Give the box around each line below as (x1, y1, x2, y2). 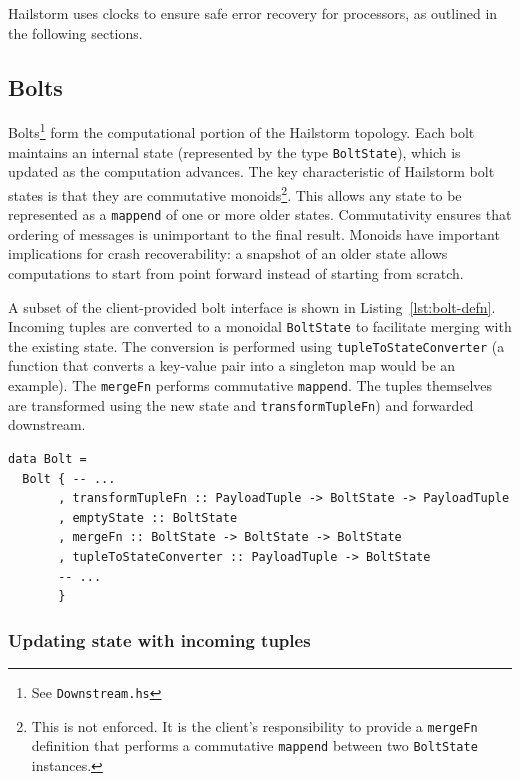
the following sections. (8, 22, 143, 43)
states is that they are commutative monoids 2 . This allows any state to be (8, 181, 462, 205)
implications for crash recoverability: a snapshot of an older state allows (8, 243, 448, 264)
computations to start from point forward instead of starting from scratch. (8, 262, 464, 283)
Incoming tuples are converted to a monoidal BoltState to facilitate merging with (8, 316, 512, 337)
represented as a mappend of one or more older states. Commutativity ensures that (8, 204, 512, 225)
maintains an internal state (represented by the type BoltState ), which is (8, 141, 461, 162)
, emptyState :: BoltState (58, 510, 238, 525)
